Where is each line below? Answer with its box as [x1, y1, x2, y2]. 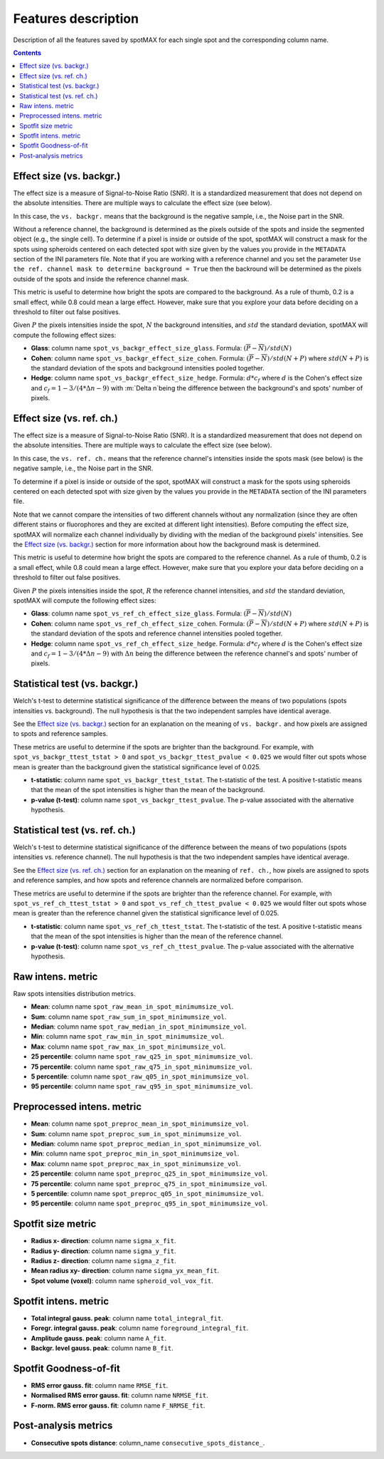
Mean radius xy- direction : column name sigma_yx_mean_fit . [31, 1267, 220, 1275]
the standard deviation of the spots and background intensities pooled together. [31, 364, 265, 372]
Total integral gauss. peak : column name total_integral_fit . [31, 1314, 223, 1322]
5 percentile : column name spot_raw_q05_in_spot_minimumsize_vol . [31, 1072, 249, 1081]
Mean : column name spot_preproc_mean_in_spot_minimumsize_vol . [31, 1119, 249, 1128]
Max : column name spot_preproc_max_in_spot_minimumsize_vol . [31, 1159, 241, 1168]
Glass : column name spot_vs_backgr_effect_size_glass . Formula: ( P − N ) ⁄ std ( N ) [31, 344, 292, 353]
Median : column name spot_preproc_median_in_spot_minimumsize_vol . [31, 1140, 262, 1148]
